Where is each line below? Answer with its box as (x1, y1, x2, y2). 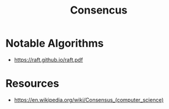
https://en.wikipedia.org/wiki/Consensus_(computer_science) (14, 96, 164, 103)
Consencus (70, 4, 128, 17)
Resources (5, 77, 60, 90)
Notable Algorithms (5, 37, 104, 50)
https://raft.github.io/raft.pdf (14, 56, 83, 63)
